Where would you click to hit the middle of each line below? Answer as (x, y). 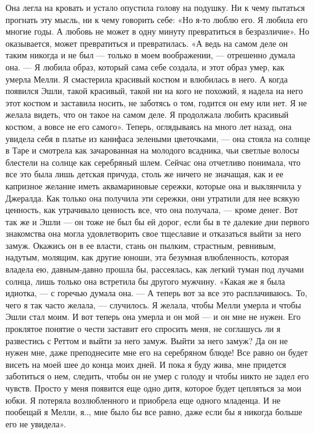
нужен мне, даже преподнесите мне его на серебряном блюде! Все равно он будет (157, 352)
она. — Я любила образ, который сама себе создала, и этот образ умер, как (145, 66)
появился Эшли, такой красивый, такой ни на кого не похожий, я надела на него (154, 91)
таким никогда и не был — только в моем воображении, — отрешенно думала (151, 55)
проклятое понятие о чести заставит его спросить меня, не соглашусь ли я (143, 329)
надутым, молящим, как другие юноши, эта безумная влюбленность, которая (147, 257)
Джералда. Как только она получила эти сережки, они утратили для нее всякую (153, 198)
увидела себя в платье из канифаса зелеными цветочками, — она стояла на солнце (158, 138)
